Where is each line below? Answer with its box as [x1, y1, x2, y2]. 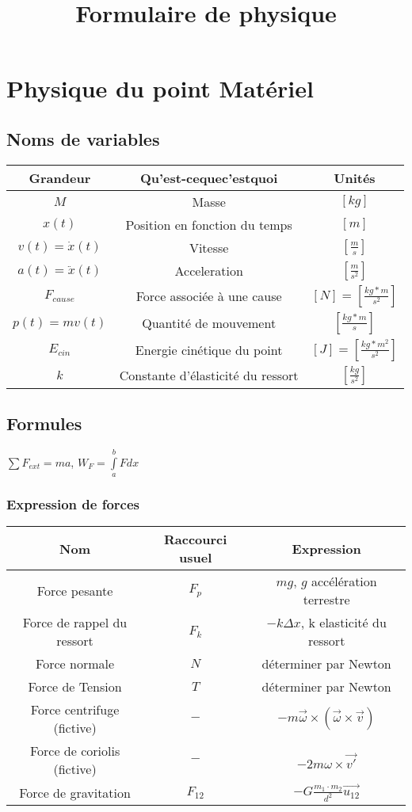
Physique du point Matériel [6, 72, 314, 105]
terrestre [303, 590, 350, 609]
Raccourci [163, 530, 227, 549]
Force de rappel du [22, 613, 128, 632]
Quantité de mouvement [142, 314, 277, 333]
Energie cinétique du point [135, 341, 283, 360]
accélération [311, 572, 377, 591]
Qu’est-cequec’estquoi [139, 168, 278, 187]
